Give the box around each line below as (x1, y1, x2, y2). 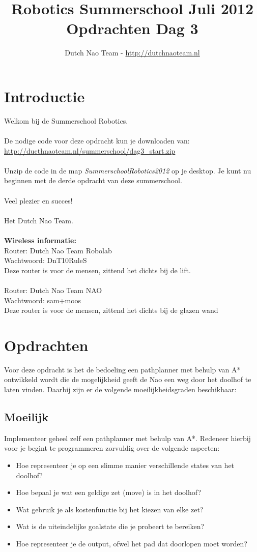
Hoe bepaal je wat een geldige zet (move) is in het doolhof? (16, 487, 202, 498)
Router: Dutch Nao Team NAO (4, 284, 102, 295)
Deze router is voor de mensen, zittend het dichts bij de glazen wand (4, 305, 218, 315)
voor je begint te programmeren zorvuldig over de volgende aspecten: (4, 443, 220, 453)
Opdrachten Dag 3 (66, 18, 198, 39)
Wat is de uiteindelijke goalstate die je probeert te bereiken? (16, 521, 205, 532)
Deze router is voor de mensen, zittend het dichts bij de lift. (4, 265, 191, 275)
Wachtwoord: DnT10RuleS (4, 255, 87, 266)
